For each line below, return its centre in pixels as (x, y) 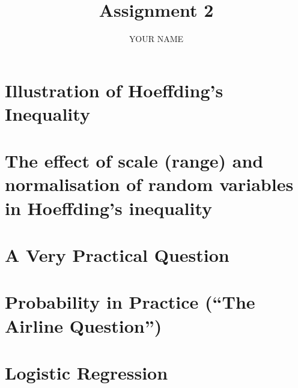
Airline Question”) (84, 325)
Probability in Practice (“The (130, 302)
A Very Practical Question (117, 255)
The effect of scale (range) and (134, 161)
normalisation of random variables (149, 184)
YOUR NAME (156, 39)
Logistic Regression (87, 372)
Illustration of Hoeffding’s (114, 90)
